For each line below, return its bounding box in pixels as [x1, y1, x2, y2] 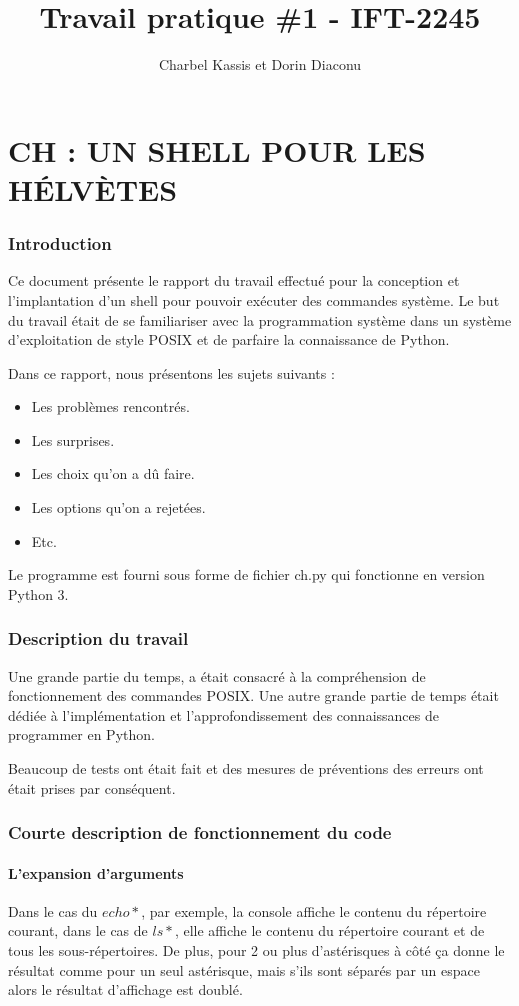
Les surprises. [31, 429, 115, 450]
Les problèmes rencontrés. [31, 396, 190, 417]
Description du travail [8, 626, 189, 651]
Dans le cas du [8, 900, 98, 921]
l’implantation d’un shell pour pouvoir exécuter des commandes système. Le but [8, 289, 500, 310]
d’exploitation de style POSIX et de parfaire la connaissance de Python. [8, 329, 450, 350]
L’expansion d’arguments [8, 862, 184, 883]
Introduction [8, 231, 112, 256]
